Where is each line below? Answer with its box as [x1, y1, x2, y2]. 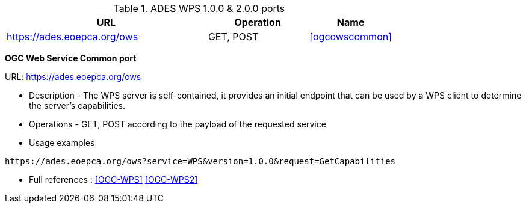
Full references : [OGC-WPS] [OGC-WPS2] [29, 174, 198, 185]
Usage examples [29, 138, 95, 148]
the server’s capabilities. [29, 100, 126, 111]
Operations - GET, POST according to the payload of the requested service [29, 119, 326, 129]
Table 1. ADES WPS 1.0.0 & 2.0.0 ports [113, 2, 285, 14]
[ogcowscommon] [309, 31, 392, 43]
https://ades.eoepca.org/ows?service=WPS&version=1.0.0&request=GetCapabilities [5, 156, 396, 166]
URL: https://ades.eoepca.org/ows [5, 72, 141, 82]
